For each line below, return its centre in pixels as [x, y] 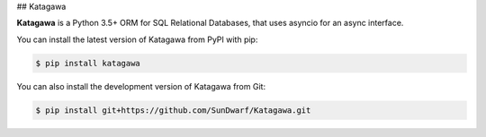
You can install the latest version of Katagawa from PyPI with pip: [137, 39]
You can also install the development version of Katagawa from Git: [141, 86]
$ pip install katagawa [88, 63]
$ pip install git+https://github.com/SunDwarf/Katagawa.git [173, 110]
